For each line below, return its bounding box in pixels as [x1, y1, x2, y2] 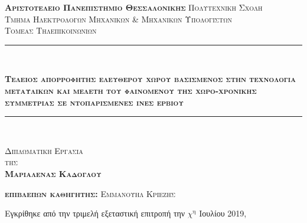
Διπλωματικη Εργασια [5, 144, 83, 156]
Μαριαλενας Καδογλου [5, 167, 102, 179]
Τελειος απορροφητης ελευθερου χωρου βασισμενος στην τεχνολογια [5, 73, 296, 85]
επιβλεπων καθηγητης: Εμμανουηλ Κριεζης [5, 187, 175, 199]
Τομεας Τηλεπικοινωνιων [5, 24, 97, 37]
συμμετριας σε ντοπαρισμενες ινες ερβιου [5, 96, 184, 108]
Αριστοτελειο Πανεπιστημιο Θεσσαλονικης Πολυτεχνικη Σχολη [5, 1, 263, 13]
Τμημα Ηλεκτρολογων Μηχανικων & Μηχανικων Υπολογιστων [5, 12, 232, 25]
